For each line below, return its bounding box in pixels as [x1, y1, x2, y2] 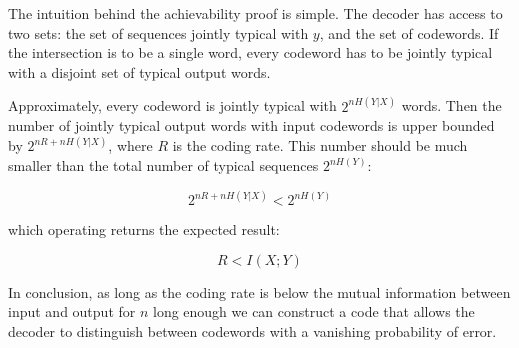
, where [108, 135, 153, 156]
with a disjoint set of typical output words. [8, 61, 271, 82]
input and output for [8, 301, 136, 322]
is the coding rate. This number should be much [172, 135, 468, 156]
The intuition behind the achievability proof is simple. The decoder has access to [8, 3, 503, 23]
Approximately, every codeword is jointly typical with [8, 95, 337, 116]
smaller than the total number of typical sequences [8, 155, 319, 176]
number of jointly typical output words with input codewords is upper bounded [8, 115, 495, 136]
